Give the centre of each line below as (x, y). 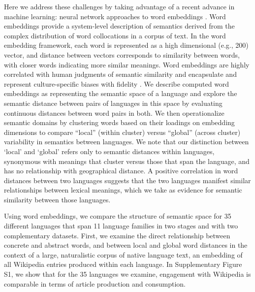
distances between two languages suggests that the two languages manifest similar (127, 180)
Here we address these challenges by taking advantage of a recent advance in (119, 6)
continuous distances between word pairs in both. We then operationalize (114, 113)
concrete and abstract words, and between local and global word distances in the (126, 245)
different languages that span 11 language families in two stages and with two (121, 226)
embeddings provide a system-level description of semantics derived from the (119, 26)
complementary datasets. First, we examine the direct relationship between (117, 235)
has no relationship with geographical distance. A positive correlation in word (121, 171)
